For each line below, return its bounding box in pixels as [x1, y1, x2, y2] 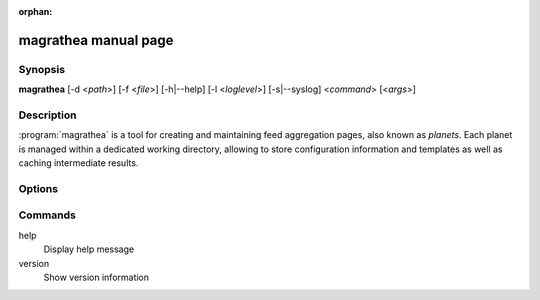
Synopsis [18, 62, 65, 76]
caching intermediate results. [18, 157, 139, 169]
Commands [18, 208, 77, 222]
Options [18, 181, 59, 195]
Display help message [43, 243, 135, 255]
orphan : [18, 6, 53, 17]
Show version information [43, 271, 150, 283]
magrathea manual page [18, 31, 174, 49]
